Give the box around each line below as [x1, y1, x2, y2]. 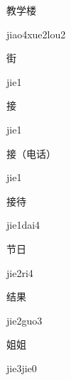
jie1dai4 [6, 217, 40, 232]
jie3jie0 [6, 360, 37, 375]
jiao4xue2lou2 [6, 26, 66, 41]
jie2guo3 [6, 313, 43, 327]
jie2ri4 [6, 265, 33, 280]
